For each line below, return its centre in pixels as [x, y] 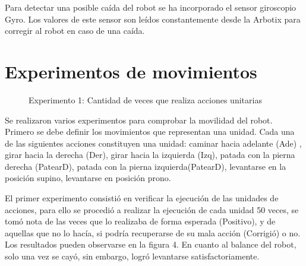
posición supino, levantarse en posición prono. [88, 178]
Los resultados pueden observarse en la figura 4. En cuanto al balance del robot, [151, 244]
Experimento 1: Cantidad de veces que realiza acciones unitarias [145, 99]
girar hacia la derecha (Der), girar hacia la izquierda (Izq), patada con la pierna [150, 155]
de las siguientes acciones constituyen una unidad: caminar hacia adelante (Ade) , [153, 143]
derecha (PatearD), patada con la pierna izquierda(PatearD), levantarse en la [146, 166]
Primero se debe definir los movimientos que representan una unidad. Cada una [150, 132]
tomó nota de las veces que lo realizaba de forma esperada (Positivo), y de [140, 221]
